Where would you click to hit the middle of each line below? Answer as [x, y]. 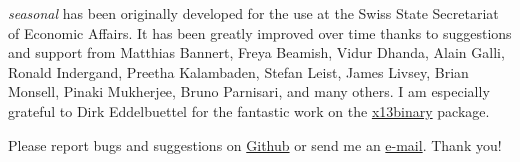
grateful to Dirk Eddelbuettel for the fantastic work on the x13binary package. [249, 110]
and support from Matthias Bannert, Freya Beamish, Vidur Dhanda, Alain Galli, [256, 52]
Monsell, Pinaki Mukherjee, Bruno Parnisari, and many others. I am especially [249, 91]
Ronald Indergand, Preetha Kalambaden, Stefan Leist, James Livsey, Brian [238, 71]
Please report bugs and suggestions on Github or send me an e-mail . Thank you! [255, 144]
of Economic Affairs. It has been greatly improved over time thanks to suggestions [260, 32]
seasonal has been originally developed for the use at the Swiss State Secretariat [253, 13]
